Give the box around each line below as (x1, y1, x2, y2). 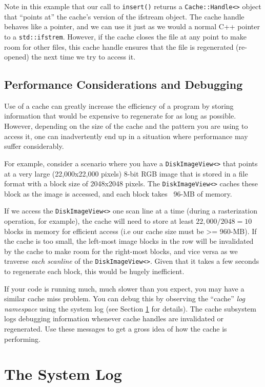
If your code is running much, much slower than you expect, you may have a (4, 283, 244, 294)
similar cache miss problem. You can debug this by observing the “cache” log (4, 293, 245, 304)
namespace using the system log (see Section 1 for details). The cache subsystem (4, 303, 256, 314)
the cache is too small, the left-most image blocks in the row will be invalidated (4, 236, 254, 246)
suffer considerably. (4, 141, 64, 151)
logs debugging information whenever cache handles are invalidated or (4, 313, 224, 324)
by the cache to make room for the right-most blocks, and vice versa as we (4, 245, 238, 256)
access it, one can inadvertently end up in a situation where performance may (4, 130, 248, 141)
